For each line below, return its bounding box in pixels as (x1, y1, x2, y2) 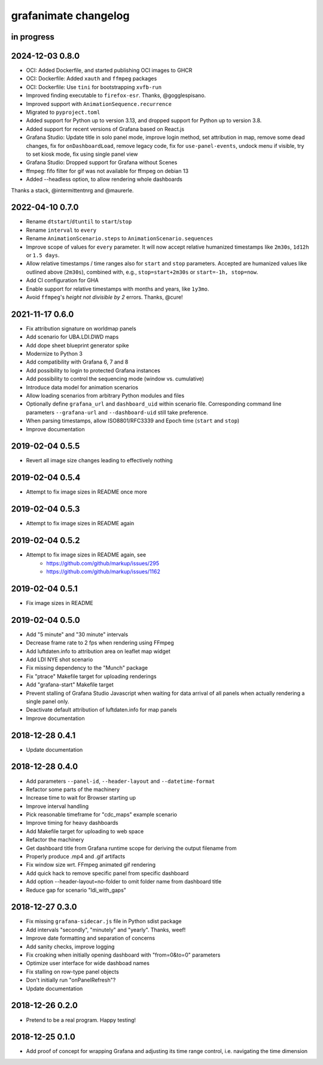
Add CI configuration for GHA (26, 277, 99, 284)
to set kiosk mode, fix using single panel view (26, 150, 138, 158)
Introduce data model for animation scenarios (26, 383, 139, 391)
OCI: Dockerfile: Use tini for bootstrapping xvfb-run (26, 83, 161, 90)
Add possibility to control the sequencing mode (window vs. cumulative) (26, 375, 205, 383)
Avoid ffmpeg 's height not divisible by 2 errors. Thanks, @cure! (26, 294, 183, 301)
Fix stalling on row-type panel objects (26, 968, 119, 975)
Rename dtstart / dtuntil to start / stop (26, 218, 132, 225)
